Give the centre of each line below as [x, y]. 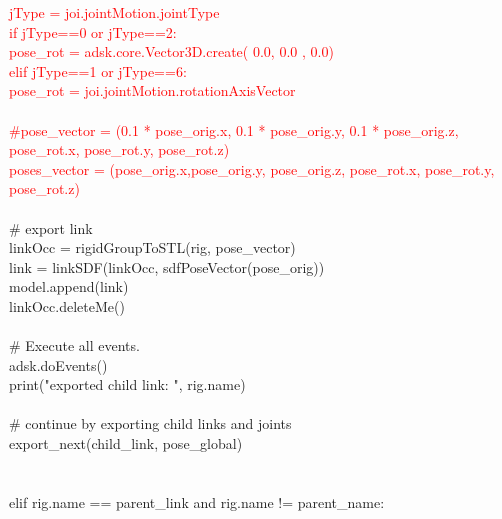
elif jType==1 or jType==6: [98, 70]
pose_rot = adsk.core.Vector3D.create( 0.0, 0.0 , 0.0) [171, 51]
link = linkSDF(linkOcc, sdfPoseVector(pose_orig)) [167, 266]
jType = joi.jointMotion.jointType [114, 12]
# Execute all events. [74, 345]
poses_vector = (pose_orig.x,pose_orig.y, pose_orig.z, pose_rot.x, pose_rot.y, [252, 168]
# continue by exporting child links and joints [150, 423]
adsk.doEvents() [58, 364]
